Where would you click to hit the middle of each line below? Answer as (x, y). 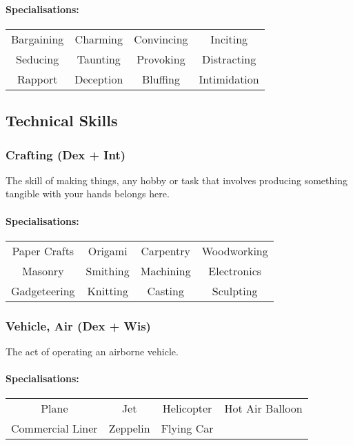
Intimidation (229, 79)
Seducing (38, 59)
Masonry (43, 270)
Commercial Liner (54, 428)
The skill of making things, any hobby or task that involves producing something (176, 180)
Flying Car (187, 428)
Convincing (161, 39)
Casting (165, 290)
